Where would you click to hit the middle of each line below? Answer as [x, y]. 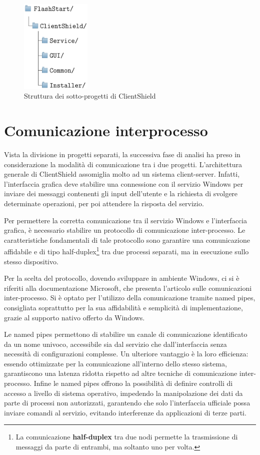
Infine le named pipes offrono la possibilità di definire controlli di [133, 383]
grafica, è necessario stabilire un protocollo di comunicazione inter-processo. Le [125, 230]
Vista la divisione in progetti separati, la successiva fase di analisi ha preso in [122, 154]
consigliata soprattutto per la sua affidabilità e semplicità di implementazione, [123, 307]
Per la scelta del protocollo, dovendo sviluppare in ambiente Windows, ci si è [122, 278]
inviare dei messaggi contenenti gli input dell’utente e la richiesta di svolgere [121, 193]
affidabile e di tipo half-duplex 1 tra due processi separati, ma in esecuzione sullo [126, 251]
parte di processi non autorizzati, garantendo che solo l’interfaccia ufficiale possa [127, 403]
